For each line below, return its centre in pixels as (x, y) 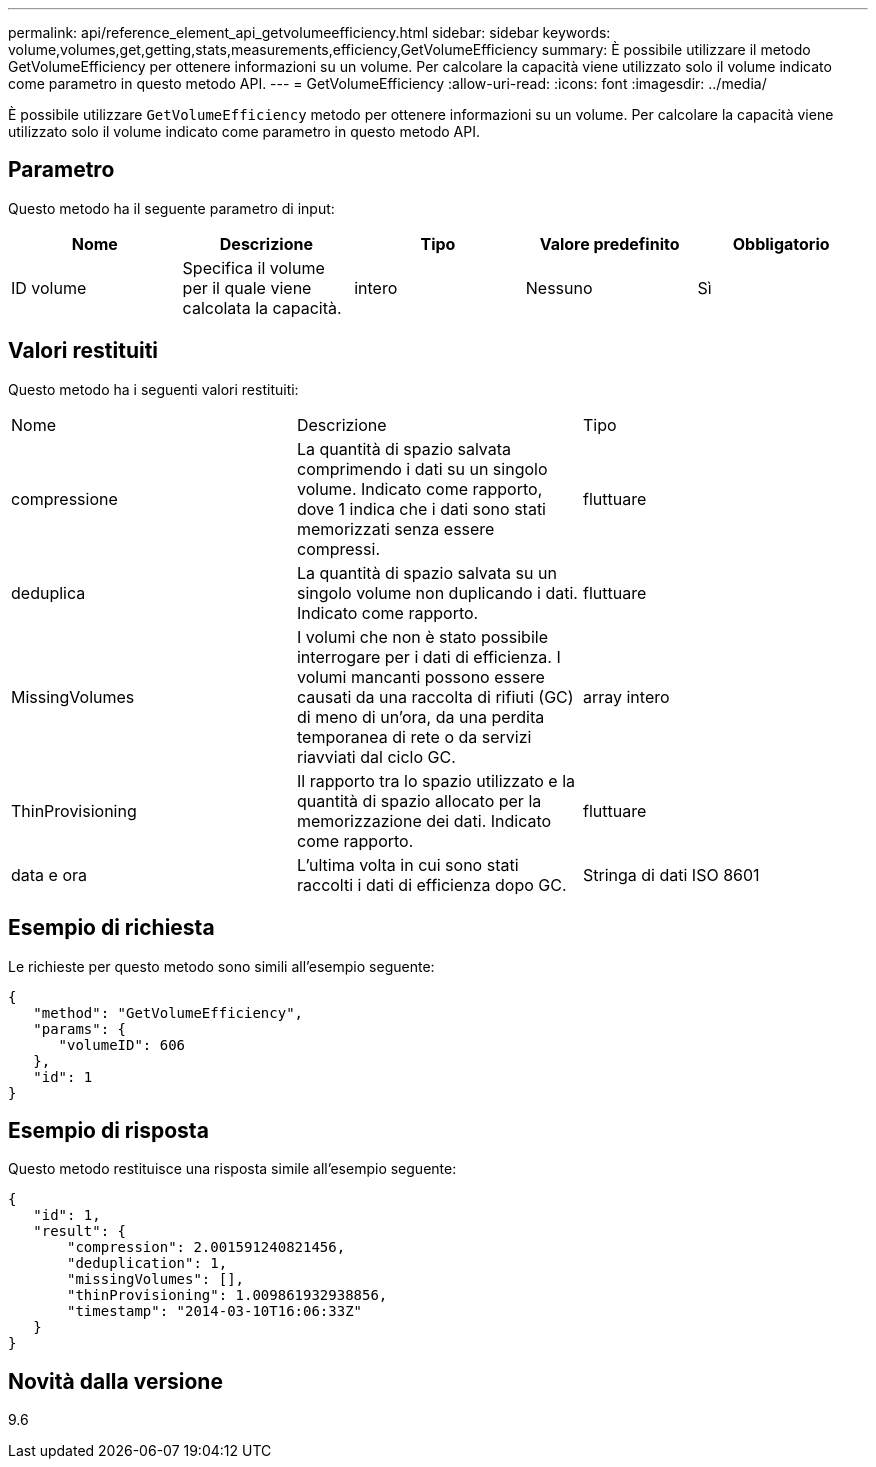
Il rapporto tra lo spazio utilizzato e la (436, 780)
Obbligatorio (781, 243)
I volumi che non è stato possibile (422, 636)
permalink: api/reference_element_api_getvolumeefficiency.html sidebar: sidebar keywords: (309, 32)
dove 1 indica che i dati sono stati (421, 508)
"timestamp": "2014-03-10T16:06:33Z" (215, 1311)
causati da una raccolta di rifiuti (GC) (435, 696)
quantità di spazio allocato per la (419, 800)
